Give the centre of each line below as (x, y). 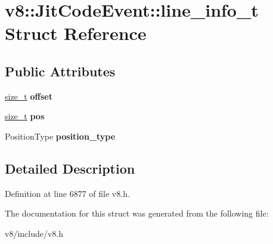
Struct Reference (76, 33)
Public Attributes (60, 71)
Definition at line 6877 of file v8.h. (67, 193)
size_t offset (29, 96)
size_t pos (25, 116)
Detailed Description (70, 168)
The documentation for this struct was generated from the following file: (137, 213)
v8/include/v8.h (34, 233)
